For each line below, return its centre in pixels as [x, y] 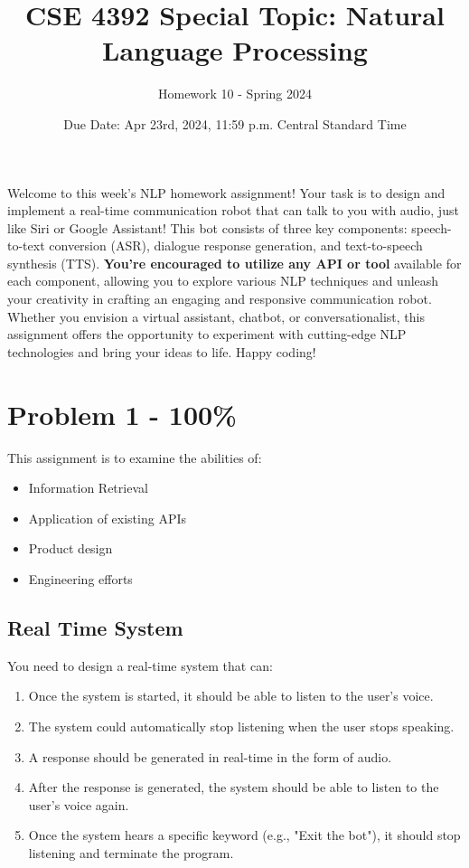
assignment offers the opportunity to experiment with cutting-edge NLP [207, 334]
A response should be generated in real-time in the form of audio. [210, 756]
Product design [70, 548]
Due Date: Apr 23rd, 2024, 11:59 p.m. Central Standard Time [235, 123]
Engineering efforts [80, 578]
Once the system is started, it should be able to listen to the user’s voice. [231, 696]
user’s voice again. [79, 804]
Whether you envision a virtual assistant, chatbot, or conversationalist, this [216, 316]
